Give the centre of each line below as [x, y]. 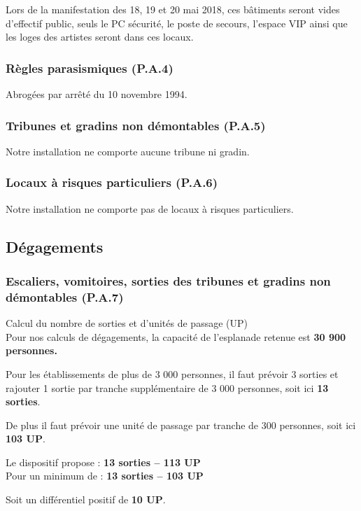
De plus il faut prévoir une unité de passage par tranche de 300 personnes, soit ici [181, 425]
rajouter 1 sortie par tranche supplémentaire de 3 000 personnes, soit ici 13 [167, 387]
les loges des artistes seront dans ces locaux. [100, 37]
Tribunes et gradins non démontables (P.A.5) [136, 125]
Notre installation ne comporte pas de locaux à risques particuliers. [150, 208]
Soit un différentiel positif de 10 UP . [86, 499]
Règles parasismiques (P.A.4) [90, 68]
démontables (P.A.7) [65, 296]
